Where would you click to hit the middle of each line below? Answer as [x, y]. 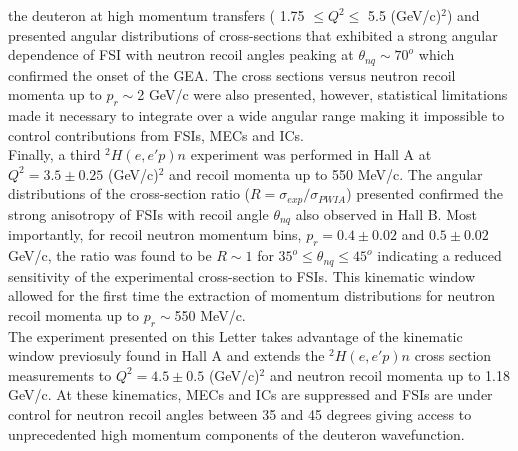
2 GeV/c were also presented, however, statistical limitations [322, 94]
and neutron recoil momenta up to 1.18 [389, 374]
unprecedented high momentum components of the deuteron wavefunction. [236, 433]
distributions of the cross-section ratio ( [129, 193]
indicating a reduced [439, 255]
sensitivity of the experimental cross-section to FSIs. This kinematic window [242, 275]
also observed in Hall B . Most [386, 213]
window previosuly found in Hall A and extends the [166, 355]
